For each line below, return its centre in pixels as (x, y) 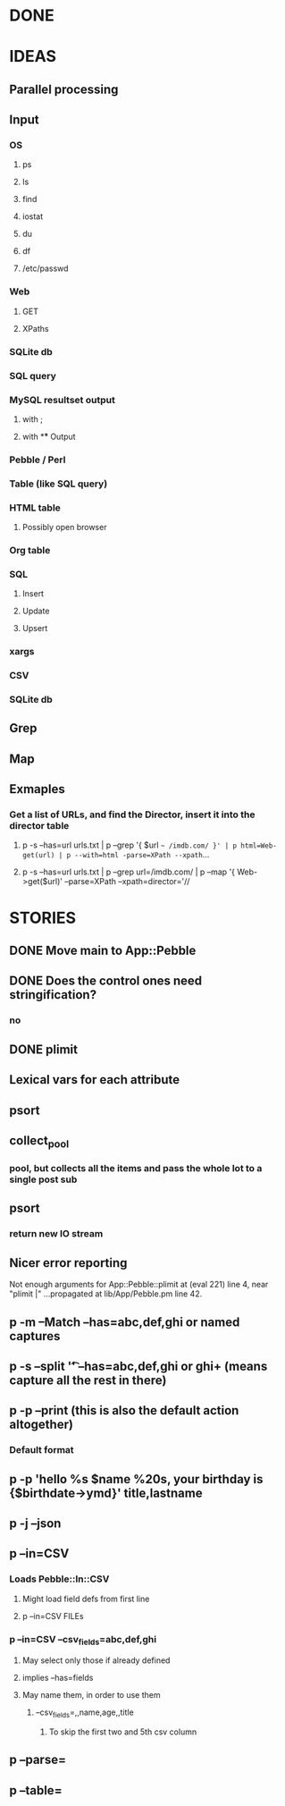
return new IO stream (56, 1234)
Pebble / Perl (38, 460)
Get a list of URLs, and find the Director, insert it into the (132, 814)
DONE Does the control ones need (106, 981)
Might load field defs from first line (86, 1599)
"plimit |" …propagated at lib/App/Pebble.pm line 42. (106, 1294)
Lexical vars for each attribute (95, 1080)
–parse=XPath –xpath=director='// (127, 882)
